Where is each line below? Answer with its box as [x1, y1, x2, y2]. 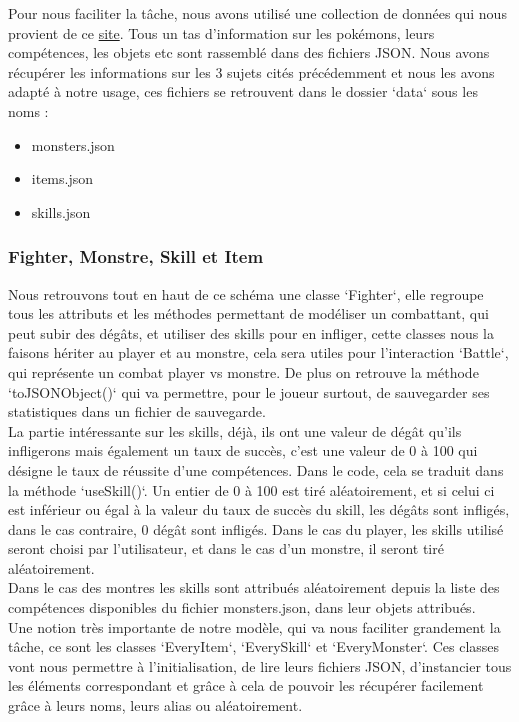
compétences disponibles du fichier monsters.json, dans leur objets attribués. [8, 597, 476, 618]
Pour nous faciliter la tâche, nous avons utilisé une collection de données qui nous [8, 3, 507, 23]
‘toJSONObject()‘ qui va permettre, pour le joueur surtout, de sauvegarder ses [8, 381, 490, 402]
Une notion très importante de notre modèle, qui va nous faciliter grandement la [8, 616, 501, 637]
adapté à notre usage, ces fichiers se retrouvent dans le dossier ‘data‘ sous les [8, 81, 478, 102]
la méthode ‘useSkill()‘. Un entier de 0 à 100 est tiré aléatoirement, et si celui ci [8, 479, 495, 500]
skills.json [31, 201, 91, 222]
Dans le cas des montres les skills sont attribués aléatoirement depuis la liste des [8, 577, 500, 598]
